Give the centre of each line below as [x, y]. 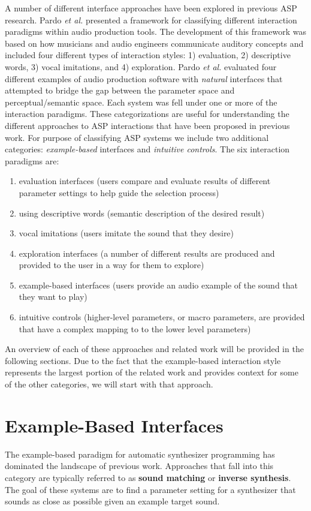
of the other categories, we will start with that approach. [109, 384]
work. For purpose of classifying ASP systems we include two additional [137, 137]
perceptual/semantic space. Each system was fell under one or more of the [141, 102]
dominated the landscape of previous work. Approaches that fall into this [139, 466]
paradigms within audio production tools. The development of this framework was [155, 31]
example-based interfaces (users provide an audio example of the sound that [158, 285]
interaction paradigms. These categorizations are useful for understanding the [147, 114]
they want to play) [53, 297]
